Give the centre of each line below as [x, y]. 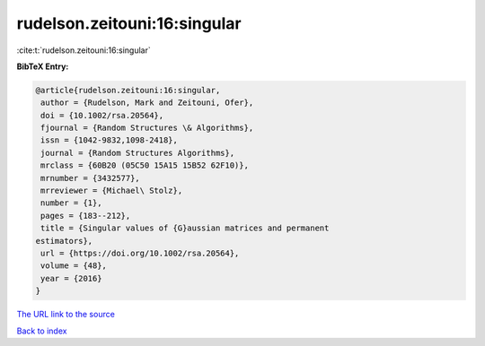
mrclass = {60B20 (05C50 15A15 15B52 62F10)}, [145, 165]
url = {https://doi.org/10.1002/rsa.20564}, [140, 253]
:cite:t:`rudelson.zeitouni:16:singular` [84, 50]
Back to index [42, 331]
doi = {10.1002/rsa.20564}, [102, 115]
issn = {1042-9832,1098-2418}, [110, 140]
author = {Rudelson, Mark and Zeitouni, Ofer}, [147, 103]
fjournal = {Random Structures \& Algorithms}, [147, 128]
